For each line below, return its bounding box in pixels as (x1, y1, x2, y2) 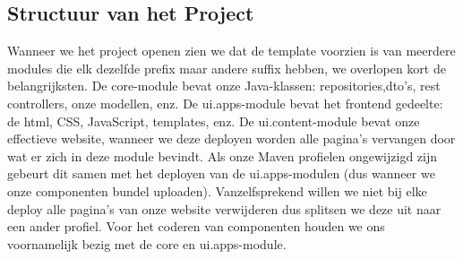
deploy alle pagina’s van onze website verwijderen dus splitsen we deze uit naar (7, 199, 442, 218)
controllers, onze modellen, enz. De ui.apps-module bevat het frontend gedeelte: (7, 93, 443, 112)
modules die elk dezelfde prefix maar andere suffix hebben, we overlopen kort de (7, 58, 446, 77)
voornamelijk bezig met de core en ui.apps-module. (7, 234, 287, 253)
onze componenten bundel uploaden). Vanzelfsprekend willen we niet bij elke (7, 181, 427, 200)
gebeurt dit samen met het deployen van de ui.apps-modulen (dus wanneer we (7, 164, 435, 183)
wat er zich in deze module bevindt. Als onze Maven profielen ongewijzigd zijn (7, 146, 438, 165)
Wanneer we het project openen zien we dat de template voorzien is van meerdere (7, 41, 456, 60)
